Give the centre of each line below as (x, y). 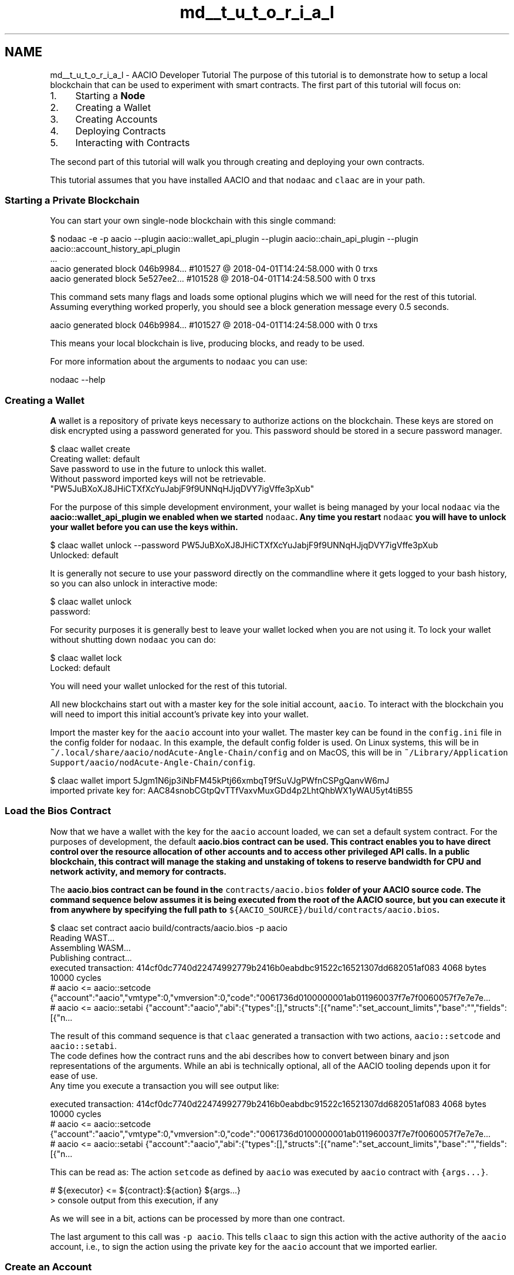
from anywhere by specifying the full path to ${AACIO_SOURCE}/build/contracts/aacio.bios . (245, 909)
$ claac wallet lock (86, 658)
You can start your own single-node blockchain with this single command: (193, 221)
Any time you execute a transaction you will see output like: (165, 1085)
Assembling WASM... (90, 947)
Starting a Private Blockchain (72, 200)
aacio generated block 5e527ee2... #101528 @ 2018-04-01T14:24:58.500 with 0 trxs (213, 279)
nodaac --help (78, 380)
